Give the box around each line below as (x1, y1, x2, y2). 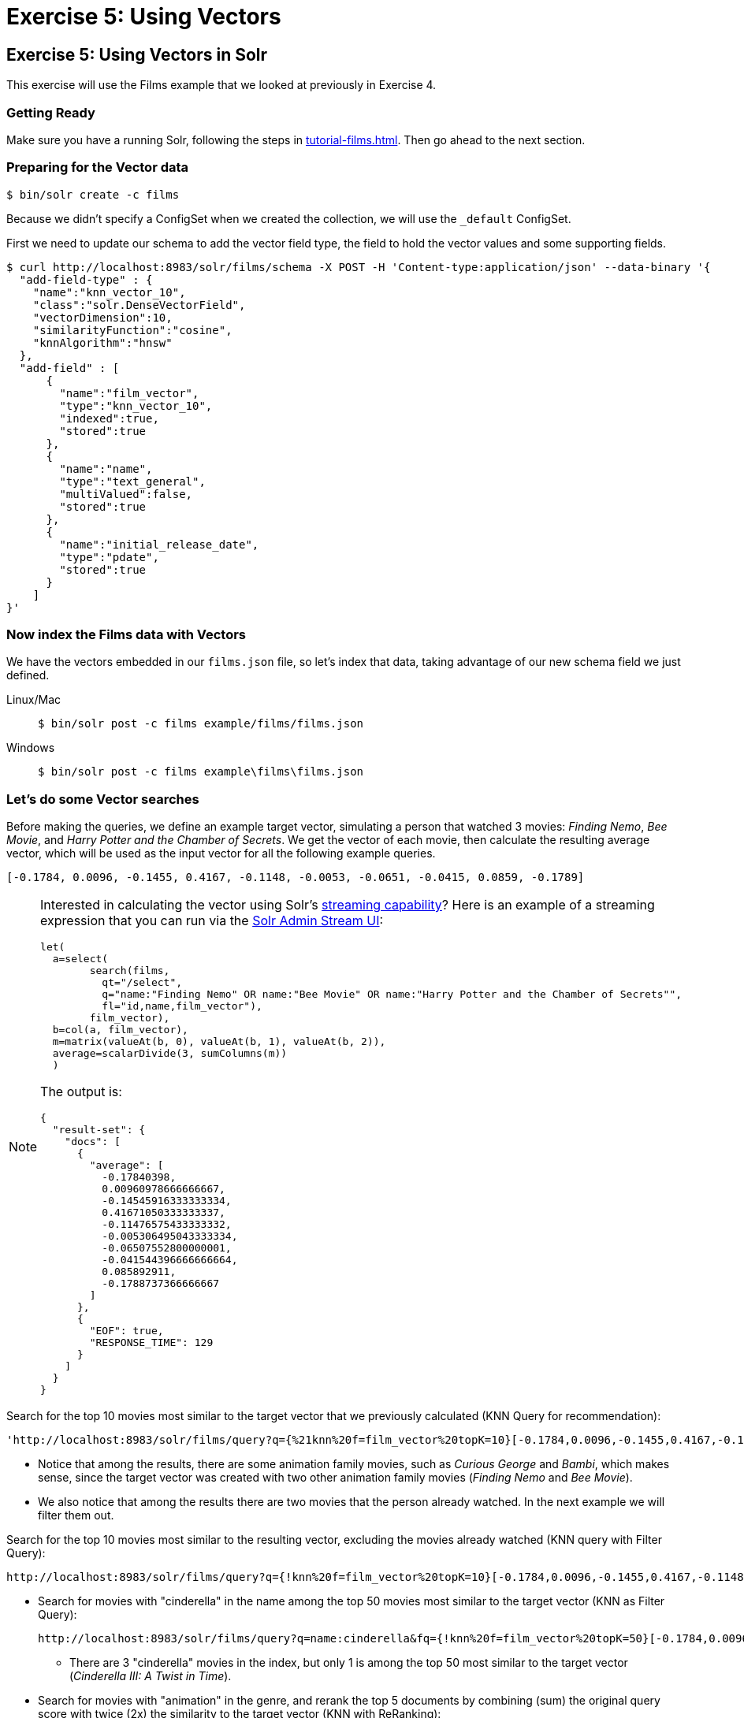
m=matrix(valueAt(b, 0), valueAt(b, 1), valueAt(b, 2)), (52, 1036, 386, 1048)
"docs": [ (65, 1136, 121, 1148)
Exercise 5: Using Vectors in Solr (6, 44, 268, 65)
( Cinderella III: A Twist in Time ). (69, 1669, 232, 1683)
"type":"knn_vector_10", (59, 399, 213, 412)
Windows (6, 741, 55, 755)
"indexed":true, (59, 411, 159, 425)
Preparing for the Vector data (6, 159, 189, 176)
